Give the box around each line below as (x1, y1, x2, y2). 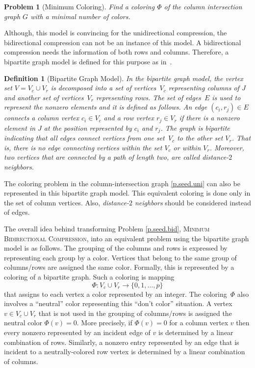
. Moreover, (209, 142, 244, 152)
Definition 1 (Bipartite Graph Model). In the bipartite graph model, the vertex (4, 73, 243, 83)
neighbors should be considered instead (134, 197, 252, 207)
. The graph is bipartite (160, 122, 230, 133)
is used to (212, 92, 241, 102)
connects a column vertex (4, 113, 79, 123)
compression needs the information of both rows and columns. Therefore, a (4, 47, 229, 57)
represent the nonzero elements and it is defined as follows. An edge (4, 102, 207, 112)
